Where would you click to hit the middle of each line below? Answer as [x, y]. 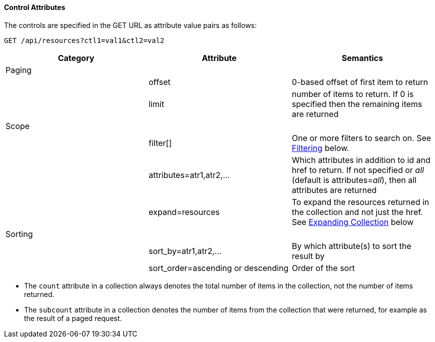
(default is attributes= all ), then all [354, 180]
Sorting [19, 234]
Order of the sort [323, 268]
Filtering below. [320, 148]
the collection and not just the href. [357, 212]
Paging [19, 70]
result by [308, 256]
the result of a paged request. [73, 318]
